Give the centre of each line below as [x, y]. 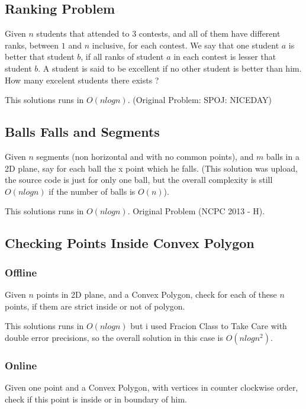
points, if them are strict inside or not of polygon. [95, 306]
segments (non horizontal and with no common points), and [145, 156]
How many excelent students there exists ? [82, 80]
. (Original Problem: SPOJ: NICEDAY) [200, 100]
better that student [40, 57]
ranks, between [32, 45]
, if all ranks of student [122, 57]
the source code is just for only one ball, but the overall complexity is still [139, 180]
